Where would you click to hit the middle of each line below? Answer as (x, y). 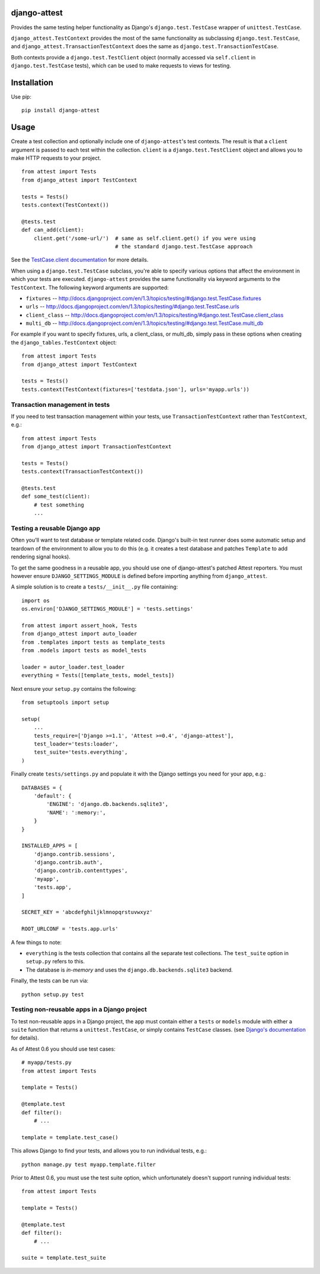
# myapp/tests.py (47, 1063)
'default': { (52, 796)
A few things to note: (36, 942)
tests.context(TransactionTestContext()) (82, 472)
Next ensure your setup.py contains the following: (73, 688)
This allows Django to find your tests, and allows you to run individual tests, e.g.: (109, 1151)
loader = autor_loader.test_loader (73, 667)
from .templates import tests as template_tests (93, 642)
